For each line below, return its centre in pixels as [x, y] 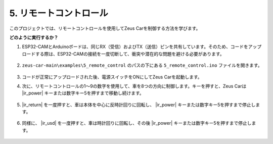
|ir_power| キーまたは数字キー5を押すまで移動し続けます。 [83, 93]
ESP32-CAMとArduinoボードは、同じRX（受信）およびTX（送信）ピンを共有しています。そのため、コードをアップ [142, 47]
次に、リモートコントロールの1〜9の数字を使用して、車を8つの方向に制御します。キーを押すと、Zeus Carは [134, 86]
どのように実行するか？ [34, 37]
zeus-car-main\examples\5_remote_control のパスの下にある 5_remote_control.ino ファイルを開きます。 [142, 65]
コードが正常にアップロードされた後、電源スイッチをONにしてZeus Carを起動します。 [112, 77]
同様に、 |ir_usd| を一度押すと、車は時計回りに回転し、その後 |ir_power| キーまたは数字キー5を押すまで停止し [137, 123]
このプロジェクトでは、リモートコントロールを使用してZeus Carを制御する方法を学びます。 [105, 28]
